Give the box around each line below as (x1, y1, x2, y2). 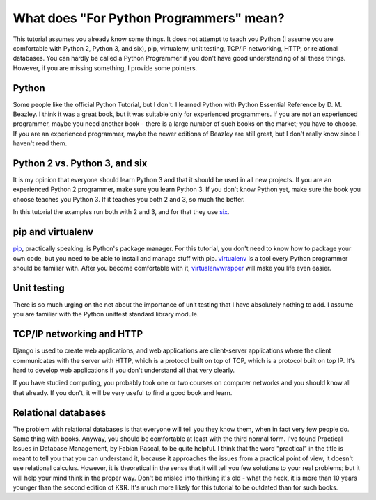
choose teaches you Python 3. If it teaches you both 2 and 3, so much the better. (13, 195, 245, 203)
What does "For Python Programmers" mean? (13, 10, 285, 26)
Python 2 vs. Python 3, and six (13, 157, 148, 169)
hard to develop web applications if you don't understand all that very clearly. (13, 366, 235, 374)
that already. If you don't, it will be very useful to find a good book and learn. (13, 388, 233, 396)
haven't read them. (13, 139, 68, 147)
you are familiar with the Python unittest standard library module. (13, 310, 199, 318)
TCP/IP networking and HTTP (13, 328, 143, 340)
